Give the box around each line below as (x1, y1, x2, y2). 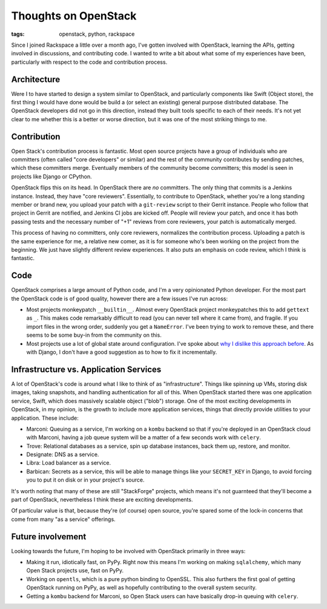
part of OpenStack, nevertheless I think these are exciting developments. (11, 496, 193, 503)
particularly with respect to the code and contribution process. (11, 58, 168, 66)
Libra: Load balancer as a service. (26, 459, 111, 466)
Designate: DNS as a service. (26, 451, 99, 458)
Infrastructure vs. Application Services (11, 364, 162, 374)
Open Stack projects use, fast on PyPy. (26, 567, 124, 574)
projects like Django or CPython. (11, 173, 92, 180)
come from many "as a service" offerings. (11, 516, 116, 523)
